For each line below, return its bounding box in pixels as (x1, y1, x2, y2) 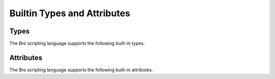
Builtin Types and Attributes (9, 8, 130, 19)
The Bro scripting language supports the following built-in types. (9, 41, 145, 47)
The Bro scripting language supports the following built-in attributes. (9, 66, 153, 73)
